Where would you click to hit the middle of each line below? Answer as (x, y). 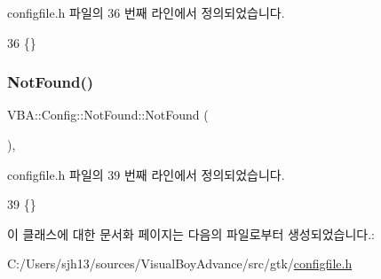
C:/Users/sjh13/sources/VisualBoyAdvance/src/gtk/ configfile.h (180, 263)
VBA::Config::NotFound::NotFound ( (108, 115)
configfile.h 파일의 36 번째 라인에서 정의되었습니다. (146, 12)
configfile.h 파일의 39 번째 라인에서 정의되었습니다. (146, 174)
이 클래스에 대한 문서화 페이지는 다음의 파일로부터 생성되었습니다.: (191, 233)
